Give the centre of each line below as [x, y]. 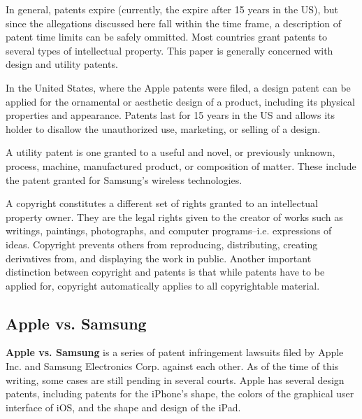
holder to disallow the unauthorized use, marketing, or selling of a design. [163, 128]
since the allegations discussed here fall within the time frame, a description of [174, 23]
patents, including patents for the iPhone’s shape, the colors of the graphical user [180, 393]
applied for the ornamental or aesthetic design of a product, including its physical [180, 101]
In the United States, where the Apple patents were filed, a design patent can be [178, 87]
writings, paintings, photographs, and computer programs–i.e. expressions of [169, 230]
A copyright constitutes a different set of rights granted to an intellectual [162, 203]
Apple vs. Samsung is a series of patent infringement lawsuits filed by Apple [175, 352]
